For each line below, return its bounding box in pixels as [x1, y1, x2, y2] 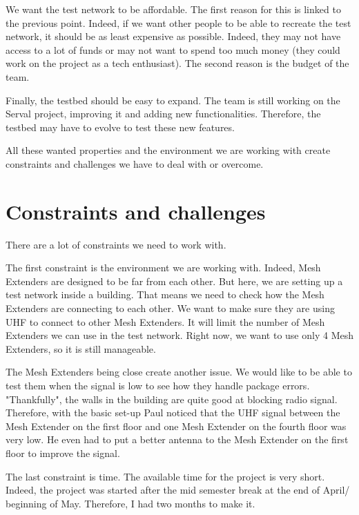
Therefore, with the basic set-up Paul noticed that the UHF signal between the [6, 405, 340, 420]
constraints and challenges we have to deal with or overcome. [6, 156, 264, 171]
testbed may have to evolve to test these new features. [6, 119, 235, 134]
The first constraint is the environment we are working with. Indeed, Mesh [6, 260, 321, 275]
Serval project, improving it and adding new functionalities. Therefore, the [6, 106, 321, 121]
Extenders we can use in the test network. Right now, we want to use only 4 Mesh [6, 328, 353, 342]
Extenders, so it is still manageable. [6, 341, 156, 356]
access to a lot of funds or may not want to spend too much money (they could [6, 42, 340, 57]
